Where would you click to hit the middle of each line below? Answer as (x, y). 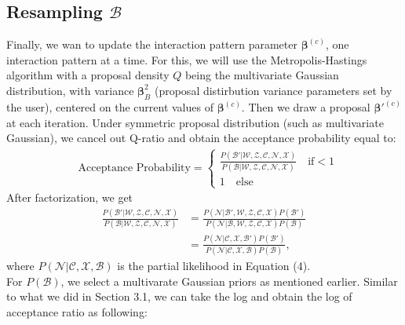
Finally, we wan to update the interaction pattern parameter (152, 44)
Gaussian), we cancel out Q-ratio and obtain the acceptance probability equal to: (201, 138)
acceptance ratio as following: (77, 311)
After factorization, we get (70, 197)
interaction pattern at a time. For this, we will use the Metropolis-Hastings (187, 59)
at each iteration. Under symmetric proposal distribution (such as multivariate (195, 122)
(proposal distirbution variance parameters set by (273, 90)
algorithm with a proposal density (88, 75)
